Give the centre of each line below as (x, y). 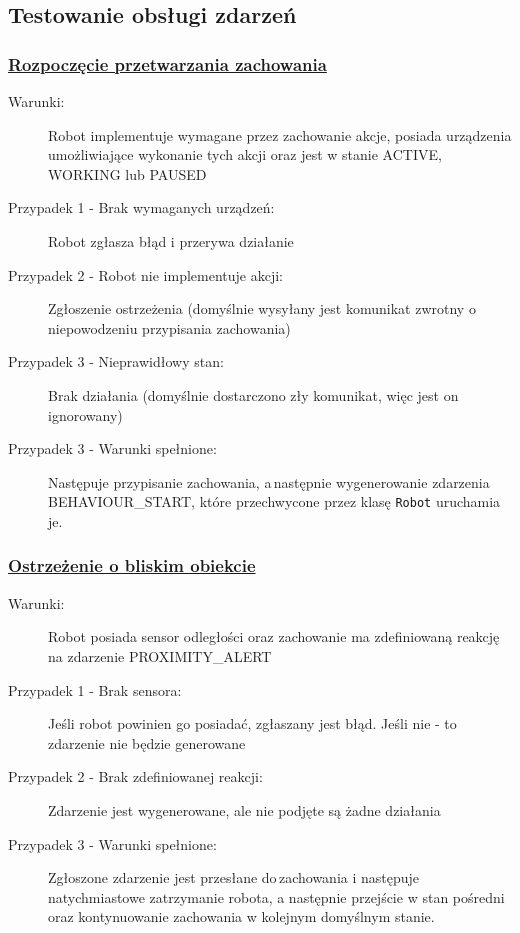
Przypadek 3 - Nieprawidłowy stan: (116, 361)
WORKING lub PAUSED (127, 173)
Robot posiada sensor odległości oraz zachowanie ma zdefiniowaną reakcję (274, 636)
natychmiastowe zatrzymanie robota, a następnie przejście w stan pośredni (276, 896)
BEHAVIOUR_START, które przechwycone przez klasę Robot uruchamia (274, 501)
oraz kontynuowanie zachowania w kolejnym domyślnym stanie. (241, 916)
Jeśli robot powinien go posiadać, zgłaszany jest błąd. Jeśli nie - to (252, 723)
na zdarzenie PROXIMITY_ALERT (160, 655)
